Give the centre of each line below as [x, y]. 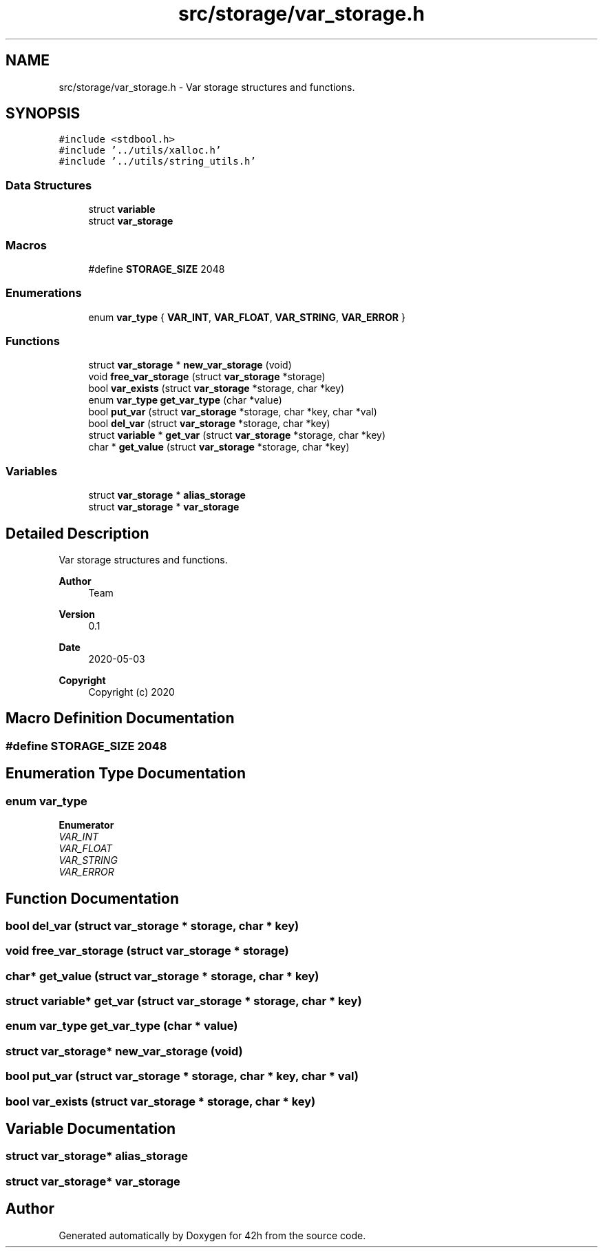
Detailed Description [77, 533]
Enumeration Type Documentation [126, 774]
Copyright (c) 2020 [131, 692]
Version [77, 614]
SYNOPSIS [43, 114]
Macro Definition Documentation [120, 718]
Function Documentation [92, 898]
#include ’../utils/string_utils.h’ [157, 162]
